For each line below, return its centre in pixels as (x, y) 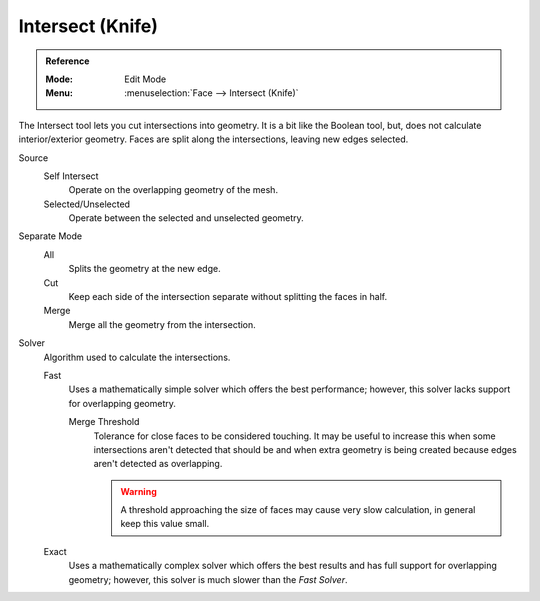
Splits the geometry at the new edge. (144, 269)
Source (33, 157)
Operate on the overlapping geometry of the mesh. (173, 190)
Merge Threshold (104, 422)
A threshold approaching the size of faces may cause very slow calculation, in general (298, 510)
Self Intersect (71, 176)
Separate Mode (50, 236)
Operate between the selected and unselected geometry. (186, 218)
